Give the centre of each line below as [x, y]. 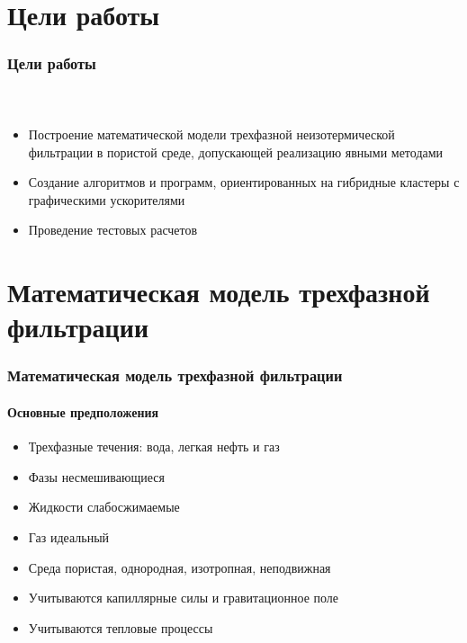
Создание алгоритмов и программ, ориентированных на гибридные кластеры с [244, 182]
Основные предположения [83, 411]
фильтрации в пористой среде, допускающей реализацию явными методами [236, 152]
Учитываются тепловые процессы [121, 627]
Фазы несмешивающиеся [96, 476]
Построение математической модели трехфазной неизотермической [211, 134]
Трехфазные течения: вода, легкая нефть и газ [154, 447]
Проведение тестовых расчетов [113, 230]
